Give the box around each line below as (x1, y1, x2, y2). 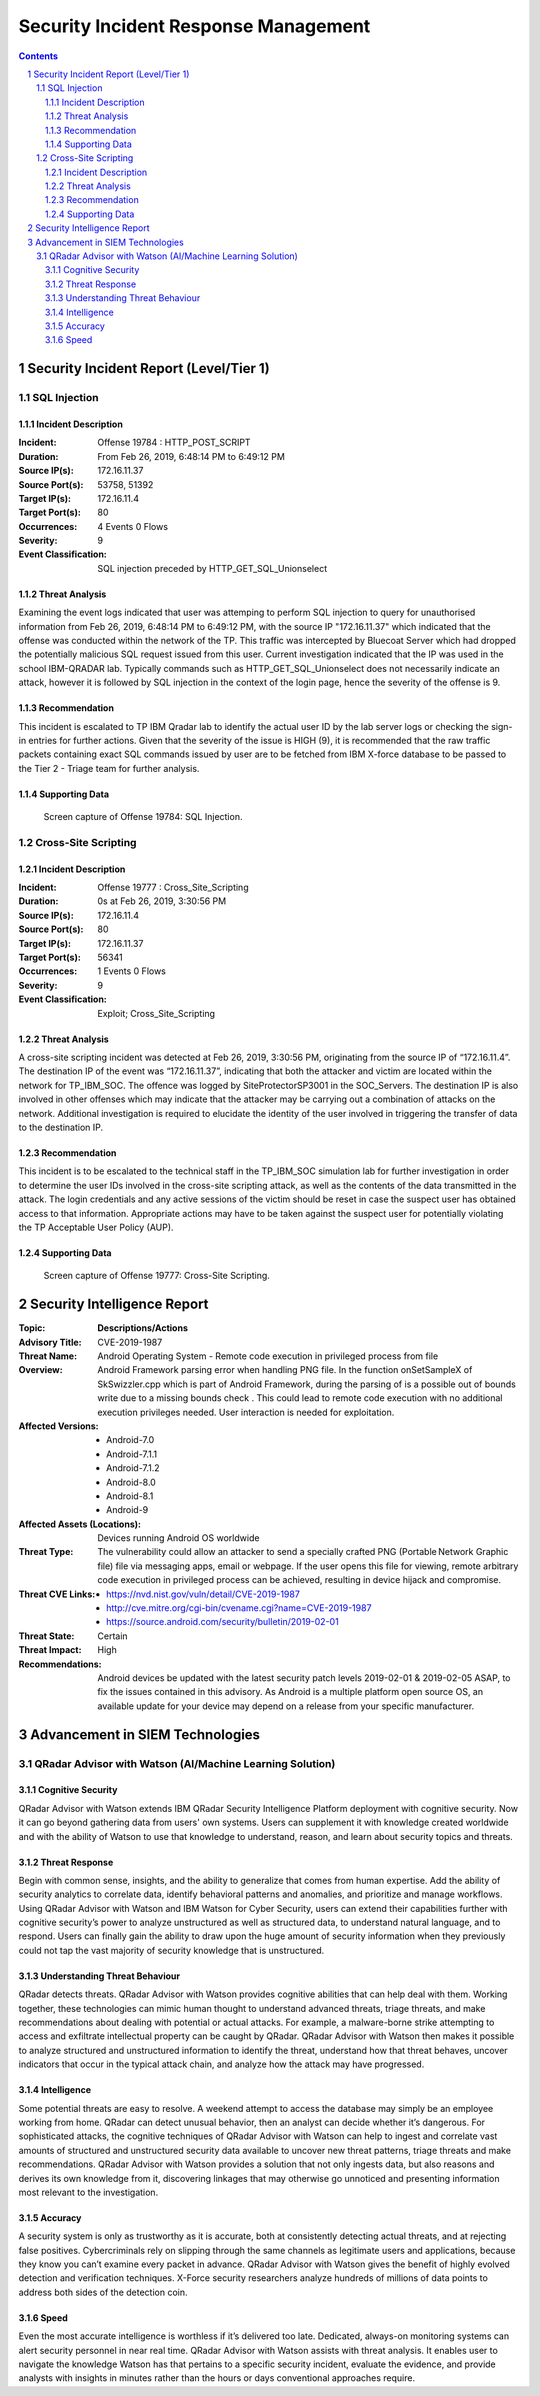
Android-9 (106, 1504, 149, 1516)
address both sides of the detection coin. (18, 2286, 188, 2298)
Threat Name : (18, 1350, 78, 1362)
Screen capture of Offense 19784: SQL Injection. (43, 811, 243, 823)
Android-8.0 (106, 1476, 157, 1488)
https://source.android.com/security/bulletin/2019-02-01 (106, 1616, 339, 1628)
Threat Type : (18, 1546, 74, 1558)
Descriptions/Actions (97, 1322, 189, 1334)
